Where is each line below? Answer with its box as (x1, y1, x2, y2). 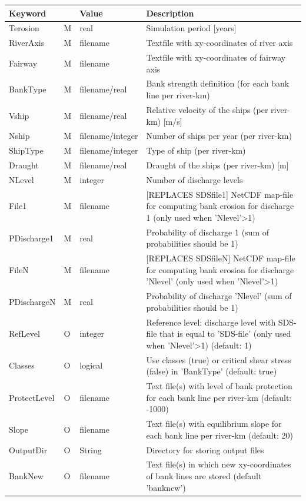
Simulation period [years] (146, 22, 237, 34)
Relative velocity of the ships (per (146, 103, 268, 115)
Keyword (9, 6, 46, 19)
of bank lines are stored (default (146, 470, 262, 482)
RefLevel (9, 327, 40, 340)
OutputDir (9, 443, 48, 456)
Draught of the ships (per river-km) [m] (146, 159, 289, 171)
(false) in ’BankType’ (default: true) (146, 365, 277, 377)
